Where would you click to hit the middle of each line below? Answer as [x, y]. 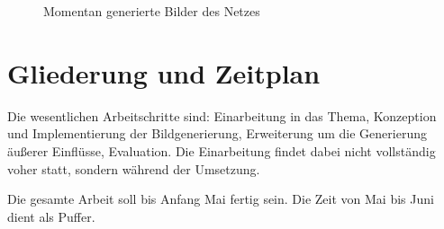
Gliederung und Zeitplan [164, 72]
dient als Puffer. [51, 216]
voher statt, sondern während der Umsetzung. [134, 168]
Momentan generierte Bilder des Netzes [152, 11]
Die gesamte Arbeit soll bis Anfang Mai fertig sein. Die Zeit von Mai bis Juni [221, 199]
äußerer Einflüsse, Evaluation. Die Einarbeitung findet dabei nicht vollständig [222, 150]
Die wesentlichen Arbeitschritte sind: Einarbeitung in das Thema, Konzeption [222, 115]
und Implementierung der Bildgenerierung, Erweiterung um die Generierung [217, 133]
